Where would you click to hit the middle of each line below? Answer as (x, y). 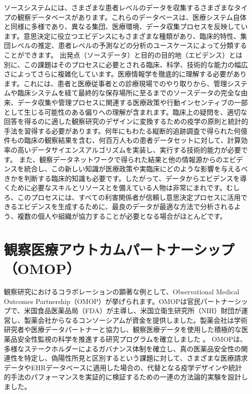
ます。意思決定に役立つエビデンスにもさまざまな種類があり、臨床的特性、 (122, 36)
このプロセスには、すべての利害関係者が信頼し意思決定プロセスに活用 (129, 197)
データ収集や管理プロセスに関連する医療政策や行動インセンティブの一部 (133, 102)
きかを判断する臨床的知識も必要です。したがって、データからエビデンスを (122, 178)
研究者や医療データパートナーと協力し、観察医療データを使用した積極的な (123, 329)
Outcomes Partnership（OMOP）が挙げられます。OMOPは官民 (102, 301)
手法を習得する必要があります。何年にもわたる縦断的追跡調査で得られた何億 (126, 130)
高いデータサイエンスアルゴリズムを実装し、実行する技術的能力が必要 (129, 149)
